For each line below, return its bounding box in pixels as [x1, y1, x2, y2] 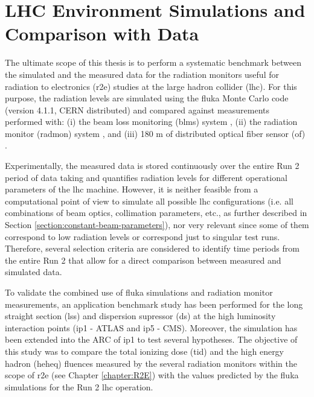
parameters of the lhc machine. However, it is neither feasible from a [5, 183, 258, 195]
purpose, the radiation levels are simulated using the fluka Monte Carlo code [5, 92, 289, 104]
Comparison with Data [5, 21, 199, 46]
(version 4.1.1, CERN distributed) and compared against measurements [5, 103, 270, 116]
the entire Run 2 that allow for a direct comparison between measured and [5, 253, 281, 266]
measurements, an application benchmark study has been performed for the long [5, 297, 303, 310]
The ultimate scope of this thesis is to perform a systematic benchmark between [5, 56, 301, 69]
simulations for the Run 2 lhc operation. [5, 380, 153, 393]
